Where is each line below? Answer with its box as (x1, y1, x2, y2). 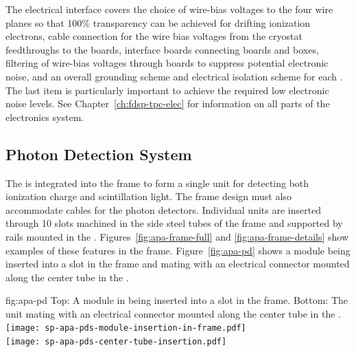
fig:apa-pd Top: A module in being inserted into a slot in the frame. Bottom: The (5, 293, 348, 307)
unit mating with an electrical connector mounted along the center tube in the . (5, 306, 341, 320)
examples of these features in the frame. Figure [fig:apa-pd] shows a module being (5, 243, 351, 257)
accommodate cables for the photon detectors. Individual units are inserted (5, 202, 322, 217)
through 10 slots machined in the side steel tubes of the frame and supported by (5, 216, 343, 230)
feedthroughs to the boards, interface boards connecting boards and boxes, (5, 42, 319, 56)
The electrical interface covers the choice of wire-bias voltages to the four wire (5, 2, 333, 16)
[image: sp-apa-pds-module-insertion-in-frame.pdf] (5, 323, 246, 333)
